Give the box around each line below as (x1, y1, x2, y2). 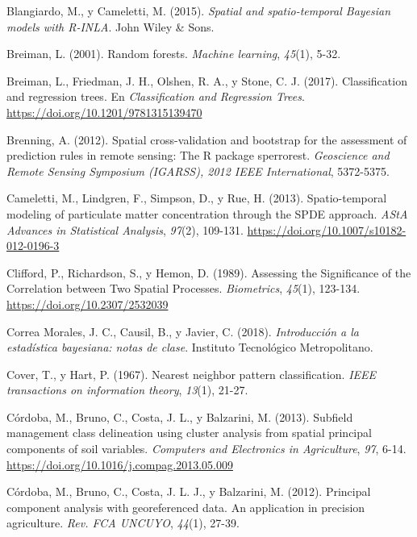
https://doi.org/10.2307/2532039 (6, 295, 169, 312)
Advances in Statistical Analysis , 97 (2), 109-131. (6, 221, 244, 238)
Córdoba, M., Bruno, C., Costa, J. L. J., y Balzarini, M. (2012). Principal (6, 483, 371, 500)
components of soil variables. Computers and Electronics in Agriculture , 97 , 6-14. (6, 440, 407, 457)
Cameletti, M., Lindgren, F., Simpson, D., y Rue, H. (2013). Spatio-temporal (6, 189, 387, 206)
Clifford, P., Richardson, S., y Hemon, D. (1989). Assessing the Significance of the (6, 264, 411, 281)
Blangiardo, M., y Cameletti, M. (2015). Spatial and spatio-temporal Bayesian (6, 2, 391, 19)
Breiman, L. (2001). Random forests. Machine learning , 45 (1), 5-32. (6, 45, 341, 62)
